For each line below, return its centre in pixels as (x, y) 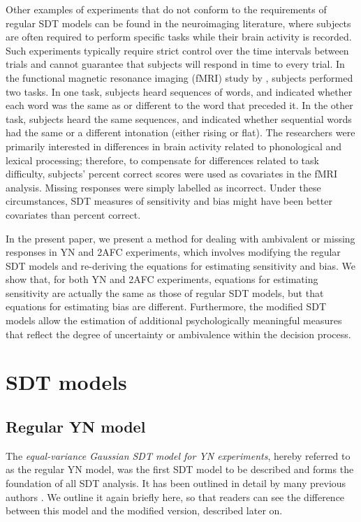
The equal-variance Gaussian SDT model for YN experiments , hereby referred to (178, 455)
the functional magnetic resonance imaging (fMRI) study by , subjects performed (179, 77)
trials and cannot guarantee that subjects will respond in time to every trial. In (175, 64)
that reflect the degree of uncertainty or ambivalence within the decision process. (178, 334)
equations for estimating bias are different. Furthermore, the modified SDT (166, 306)
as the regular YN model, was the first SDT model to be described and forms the (180, 469)
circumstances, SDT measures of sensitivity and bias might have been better (169, 201)
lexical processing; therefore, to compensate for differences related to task (162, 160)
